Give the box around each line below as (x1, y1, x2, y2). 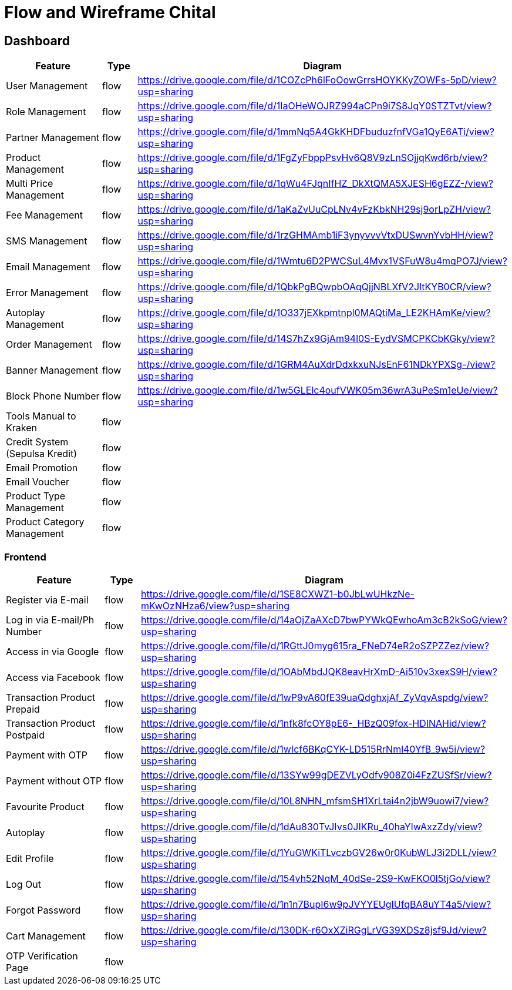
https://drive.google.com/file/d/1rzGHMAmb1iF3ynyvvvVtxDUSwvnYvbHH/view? (137, 229, 494, 241)
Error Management (6, 287, 89, 299)
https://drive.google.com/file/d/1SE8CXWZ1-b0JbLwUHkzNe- (140, 588, 415, 600)
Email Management (6, 261, 90, 273)
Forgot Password (6, 904, 81, 916)
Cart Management (6, 929, 86, 942)
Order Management (6, 338, 92, 351)
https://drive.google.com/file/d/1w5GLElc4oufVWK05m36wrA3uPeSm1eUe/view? (137, 384, 498, 397)
